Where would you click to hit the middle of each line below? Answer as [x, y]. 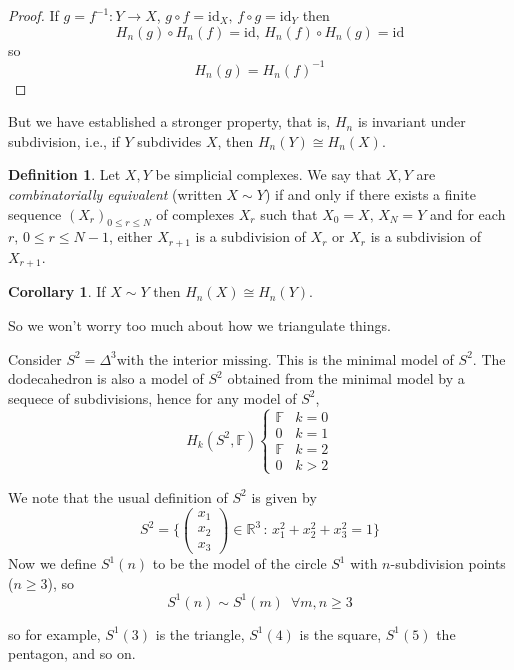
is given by [284, 496]
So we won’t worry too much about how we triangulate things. [199, 324]
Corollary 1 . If [57, 291]
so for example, [54, 633]
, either [130, 236]
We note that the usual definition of [118, 496]
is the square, [340, 633]
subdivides [169, 140]
